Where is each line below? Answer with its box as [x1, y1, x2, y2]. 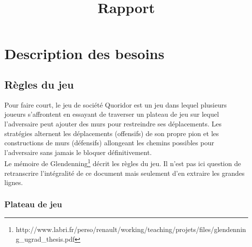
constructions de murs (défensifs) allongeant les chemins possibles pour [4, 138, 214, 148]
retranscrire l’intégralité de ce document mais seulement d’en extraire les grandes [4, 168, 245, 178]
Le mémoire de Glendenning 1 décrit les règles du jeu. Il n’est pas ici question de [4, 157, 241, 168]
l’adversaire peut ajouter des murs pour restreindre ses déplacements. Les [4, 118, 222, 128]
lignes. [4, 177, 23, 187]
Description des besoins [4, 44, 164, 63]
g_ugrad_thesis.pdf [15, 233, 75, 244]
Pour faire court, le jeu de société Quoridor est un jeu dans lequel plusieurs [4, 99, 227, 109]
